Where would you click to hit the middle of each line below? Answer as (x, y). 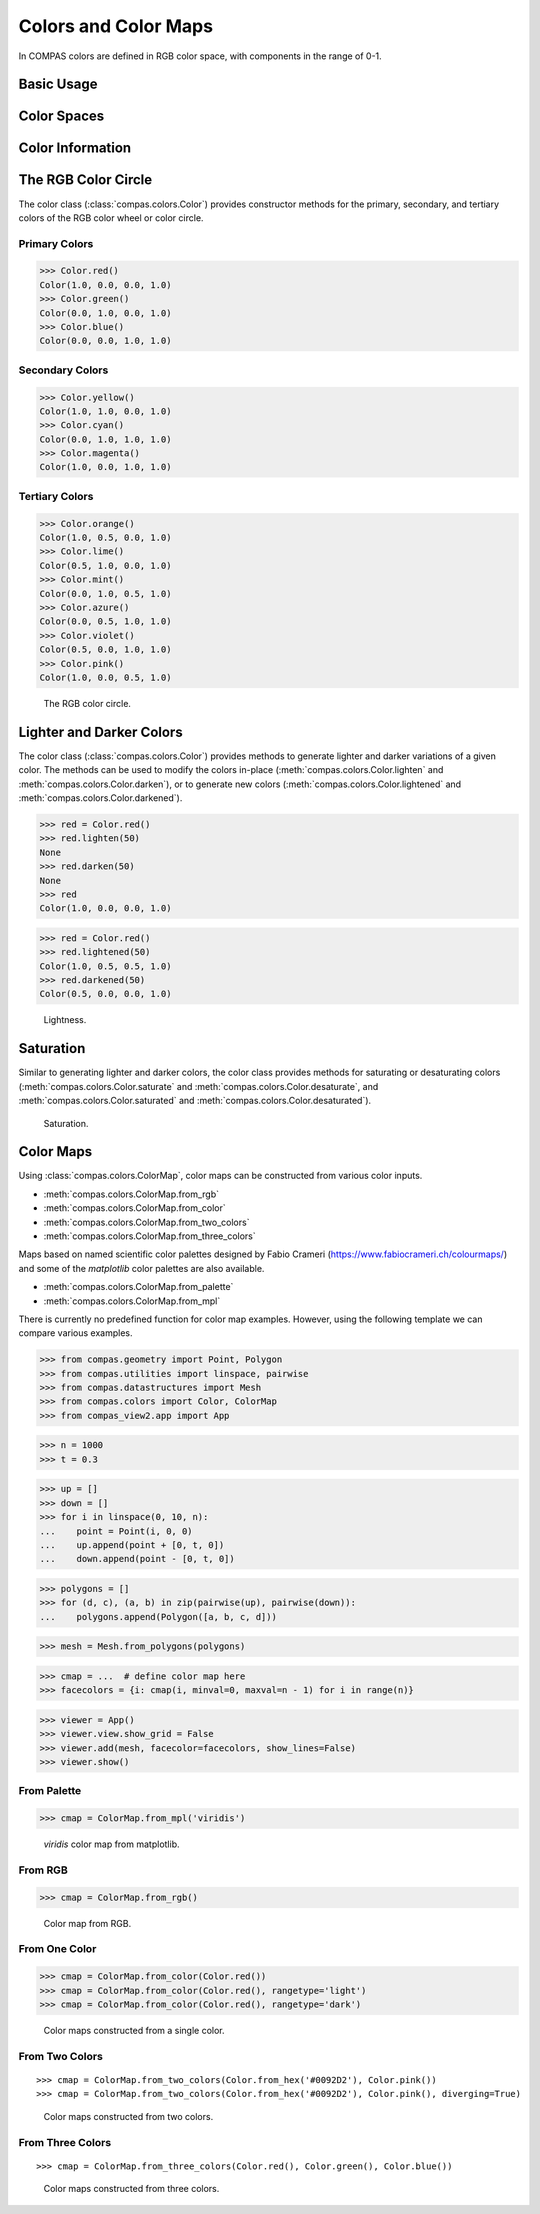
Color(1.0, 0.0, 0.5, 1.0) (105, 677)
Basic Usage (58, 84)
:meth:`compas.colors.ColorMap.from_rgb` (131, 1194)
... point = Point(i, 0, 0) (116, 1531)
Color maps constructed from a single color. (134, 2030)
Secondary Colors (63, 370)
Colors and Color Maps (116, 26)
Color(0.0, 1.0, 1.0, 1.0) (105, 439)
